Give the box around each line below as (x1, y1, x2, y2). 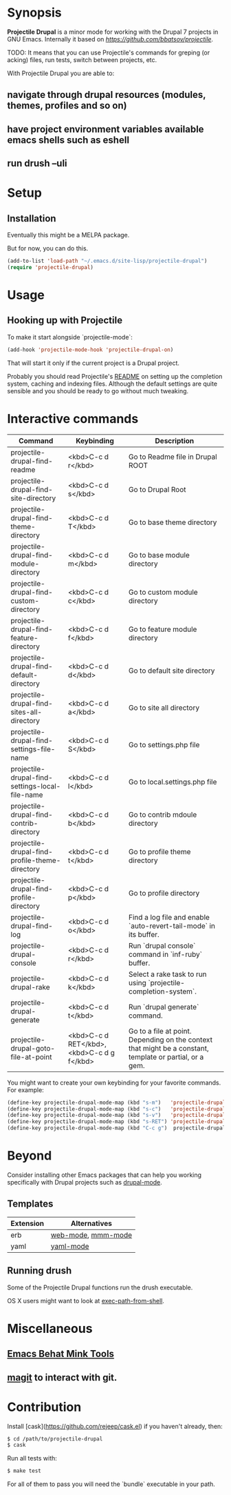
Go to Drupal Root (128, 484, 186, 494)
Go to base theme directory (128, 517, 217, 527)
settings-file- (10, 744, 56, 753)
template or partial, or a (128, 1052, 204, 1062)
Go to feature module (128, 624, 197, 634)
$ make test (7, 1467, 41, 1474)
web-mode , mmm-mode (50, 1230, 133, 1240)
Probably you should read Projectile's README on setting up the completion (7, 372, 223, 380)
